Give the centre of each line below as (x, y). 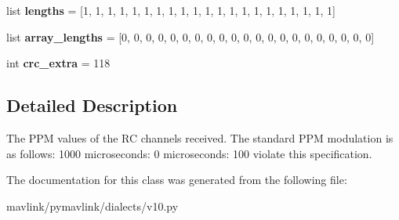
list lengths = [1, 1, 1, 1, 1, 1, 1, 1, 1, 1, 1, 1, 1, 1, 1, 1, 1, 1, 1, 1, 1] (171, 10)
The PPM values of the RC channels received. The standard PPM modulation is (200, 137)
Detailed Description (92, 105)
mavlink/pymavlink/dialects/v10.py (92, 206)
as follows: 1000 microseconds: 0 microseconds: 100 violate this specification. (189, 153)
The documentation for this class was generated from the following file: (177, 180)
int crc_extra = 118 (58, 63)
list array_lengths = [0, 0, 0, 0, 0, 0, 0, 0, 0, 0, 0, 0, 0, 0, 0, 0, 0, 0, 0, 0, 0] (190, 36)
